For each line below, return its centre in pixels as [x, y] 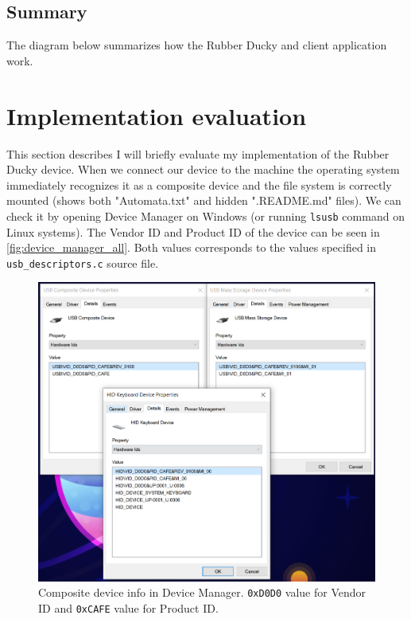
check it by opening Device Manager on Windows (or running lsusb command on [205, 215]
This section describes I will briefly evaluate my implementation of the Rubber [198, 153]
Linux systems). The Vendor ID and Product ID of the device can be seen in [193, 231]
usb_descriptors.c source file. [83, 262]
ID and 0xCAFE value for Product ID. [128, 608]
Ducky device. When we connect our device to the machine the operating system [203, 169]
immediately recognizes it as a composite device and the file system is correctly [199, 184]
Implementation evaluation [157, 115]
